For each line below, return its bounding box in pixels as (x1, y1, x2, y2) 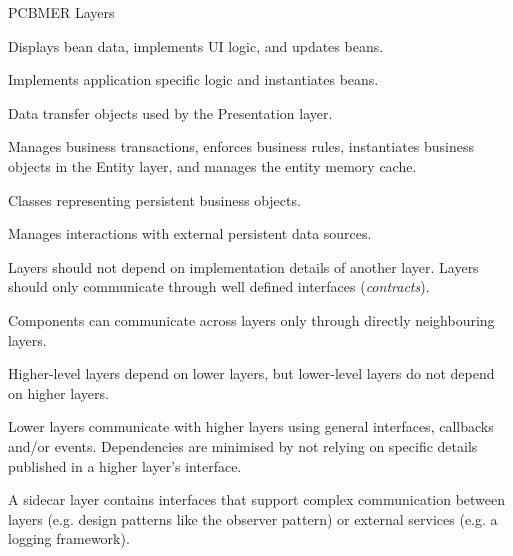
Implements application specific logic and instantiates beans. (8, 69, 379, 90)
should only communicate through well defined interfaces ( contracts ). (8, 276, 430, 297)
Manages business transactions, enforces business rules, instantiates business (8, 136, 475, 157)
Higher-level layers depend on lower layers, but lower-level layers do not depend (8, 363, 495, 384)
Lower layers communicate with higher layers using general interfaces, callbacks (8, 416, 494, 437)
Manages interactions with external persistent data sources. (8, 223, 372, 244)
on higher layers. (8, 382, 109, 403)
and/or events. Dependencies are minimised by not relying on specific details (8, 435, 478, 456)
